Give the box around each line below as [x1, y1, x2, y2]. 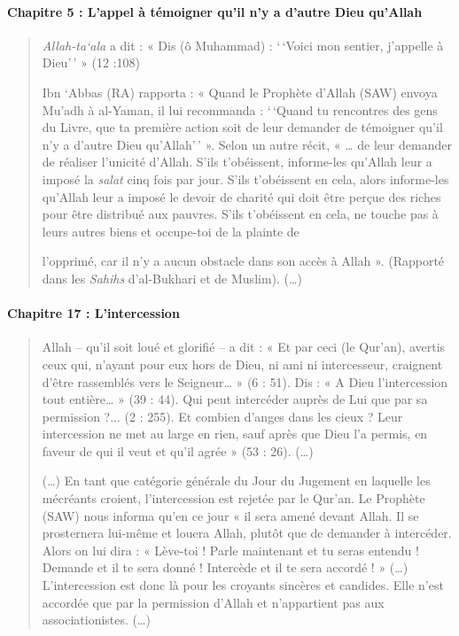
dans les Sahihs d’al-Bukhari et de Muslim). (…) [42, 268, 302, 287]
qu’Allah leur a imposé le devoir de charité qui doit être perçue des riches [42, 187, 441, 206]
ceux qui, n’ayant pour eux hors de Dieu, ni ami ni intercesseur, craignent [42, 354, 443, 373]
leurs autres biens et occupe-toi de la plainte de [42, 221, 300, 240]
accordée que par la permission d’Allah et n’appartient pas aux [42, 593, 385, 611]
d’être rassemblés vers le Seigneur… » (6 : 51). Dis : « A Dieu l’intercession [42, 372, 448, 391]
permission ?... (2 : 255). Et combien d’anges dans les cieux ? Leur [42, 407, 403, 425]
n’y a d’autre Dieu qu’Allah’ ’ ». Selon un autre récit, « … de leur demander [42, 135, 452, 153]
